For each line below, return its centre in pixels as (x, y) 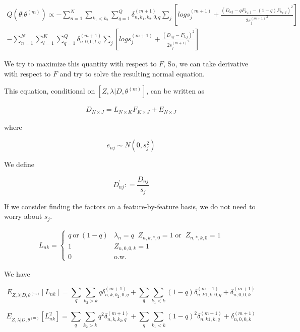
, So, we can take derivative (206, 64)
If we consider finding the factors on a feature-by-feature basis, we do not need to (130, 206)
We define (19, 164)
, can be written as (175, 91)
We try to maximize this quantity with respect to (80, 64)
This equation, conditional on (50, 91)
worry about (23, 216)
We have (17, 274)
